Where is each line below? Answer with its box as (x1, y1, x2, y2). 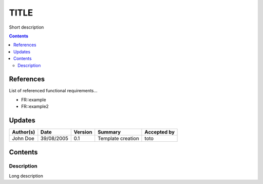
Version (74, 129, 93, 135)
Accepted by (144, 129, 175, 135)
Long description (9, 173, 43, 179)
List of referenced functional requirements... (9, 88, 97, 94)
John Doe (12, 135, 35, 142)
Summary (97, 129, 121, 135)
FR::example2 (21, 103, 49, 109)
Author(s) (12, 129, 35, 135)
